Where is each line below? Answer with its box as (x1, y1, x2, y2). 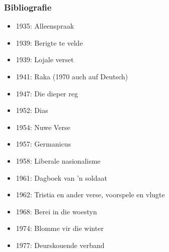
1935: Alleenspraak (16, 21, 74, 31)
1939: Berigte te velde (16, 37, 83, 48)
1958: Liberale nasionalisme (16, 155, 101, 166)
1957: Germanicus (16, 139, 71, 149)
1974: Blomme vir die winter (16, 223, 104, 233)
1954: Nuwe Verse (16, 121, 70, 132)
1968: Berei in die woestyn (16, 206, 97, 216)
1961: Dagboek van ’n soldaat (16, 172, 107, 183)
